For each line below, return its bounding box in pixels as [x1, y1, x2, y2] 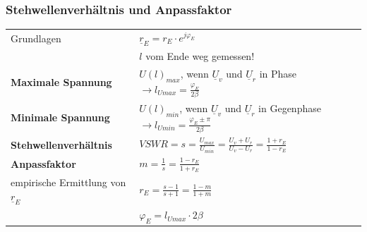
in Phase [259, 66, 297, 81]
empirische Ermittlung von [11, 175, 126, 190]
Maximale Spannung [11, 75, 112, 90]
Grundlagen [11, 30, 61, 45]
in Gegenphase [258, 101, 321, 116]
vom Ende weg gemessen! [145, 49, 255, 63]
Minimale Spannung [11, 109, 110, 124]
